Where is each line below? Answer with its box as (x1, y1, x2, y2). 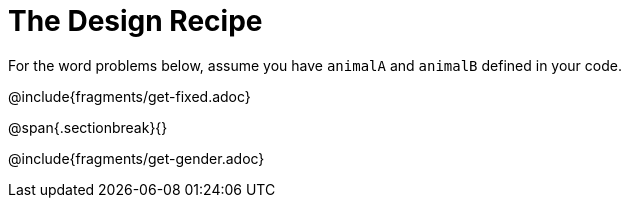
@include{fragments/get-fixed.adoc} (8, 87, 251, 105)
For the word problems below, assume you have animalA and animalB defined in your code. (8, 56, 622, 74)
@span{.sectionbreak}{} (8, 118, 168, 136)
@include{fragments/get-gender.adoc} (8, 149, 265, 167)
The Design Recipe (8, 4, 263, 38)
